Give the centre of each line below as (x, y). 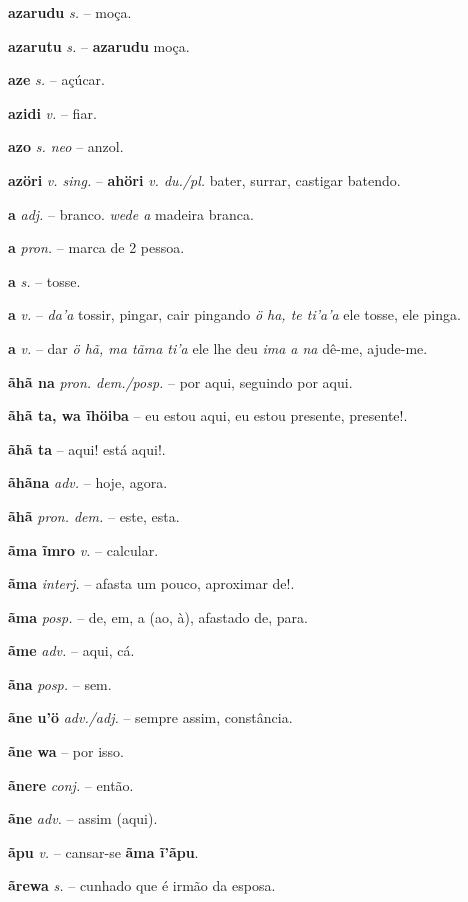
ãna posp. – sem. (60, 683)
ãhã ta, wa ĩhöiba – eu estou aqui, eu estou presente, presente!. (208, 415)
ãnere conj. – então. (71, 784)
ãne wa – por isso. (66, 751)
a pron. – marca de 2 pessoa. (96, 247)
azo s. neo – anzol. (66, 146)
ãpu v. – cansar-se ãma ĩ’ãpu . (103, 851)
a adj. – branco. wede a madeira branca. (131, 213)
